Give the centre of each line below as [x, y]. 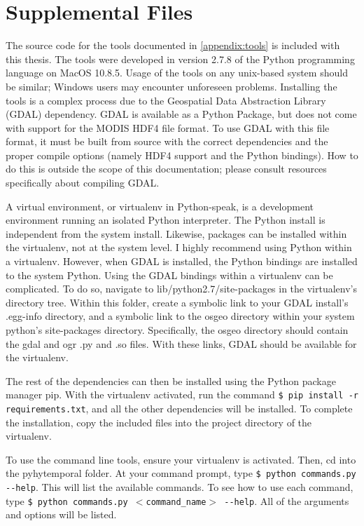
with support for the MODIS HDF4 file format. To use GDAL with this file [168, 127]
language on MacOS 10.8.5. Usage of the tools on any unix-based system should [177, 73]
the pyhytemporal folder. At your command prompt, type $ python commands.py [181, 473]
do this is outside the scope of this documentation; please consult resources [166, 169]
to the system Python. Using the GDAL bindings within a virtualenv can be [169, 275]
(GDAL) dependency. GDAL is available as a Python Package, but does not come [181, 114]
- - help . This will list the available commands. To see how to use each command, [180, 487]
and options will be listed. [61, 514]
